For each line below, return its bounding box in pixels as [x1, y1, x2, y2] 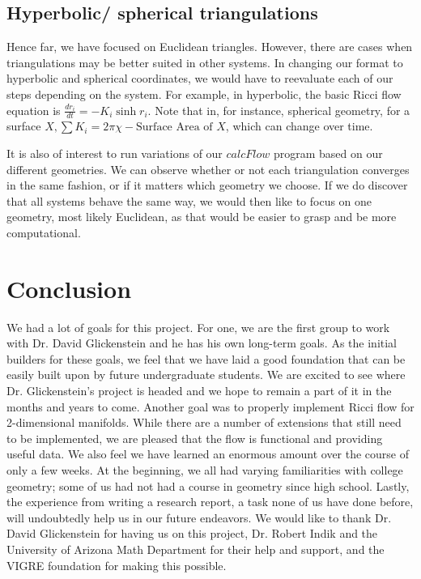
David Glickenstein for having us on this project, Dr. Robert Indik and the [6, 525, 378, 542]
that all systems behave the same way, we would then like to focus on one [6, 192, 372, 209]
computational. [6, 224, 81, 241]
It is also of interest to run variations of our [6, 145, 223, 161]
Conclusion [6, 271, 132, 304]
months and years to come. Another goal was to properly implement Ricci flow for [6, 398, 415, 415]
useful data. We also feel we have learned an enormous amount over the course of [6, 445, 410, 462]
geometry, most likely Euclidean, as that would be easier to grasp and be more [6, 208, 397, 225]
